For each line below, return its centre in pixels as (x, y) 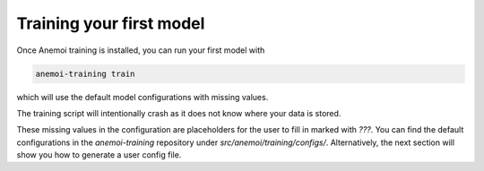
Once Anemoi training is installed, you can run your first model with (141, 50)
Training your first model (111, 23)
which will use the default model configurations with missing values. (143, 97)
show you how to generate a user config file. (99, 155)
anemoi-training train (85, 73)
